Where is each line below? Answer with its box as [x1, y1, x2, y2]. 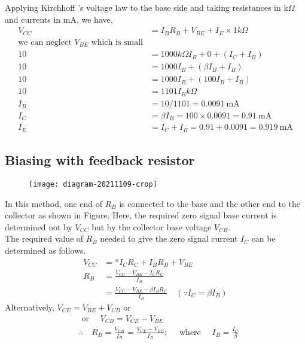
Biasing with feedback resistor [5, 151, 195, 169]
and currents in [5, 13, 61, 25]
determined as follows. [5, 243, 86, 256]
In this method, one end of [5, 197, 103, 209]
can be [251, 232, 276, 245]
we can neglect [18, 38, 72, 47]
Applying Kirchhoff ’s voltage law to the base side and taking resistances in [5, 1, 281, 13]
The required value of [5, 232, 84, 245]
